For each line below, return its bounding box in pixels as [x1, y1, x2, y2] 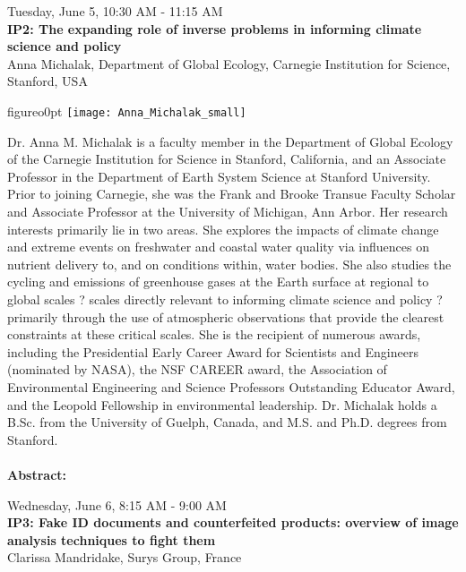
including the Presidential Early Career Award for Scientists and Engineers [7, 342, 419, 361]
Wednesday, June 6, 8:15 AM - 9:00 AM [7, 495, 227, 514]
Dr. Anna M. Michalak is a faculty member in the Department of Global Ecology [7, 132, 453, 150]
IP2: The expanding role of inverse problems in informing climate [7, 19, 422, 38]
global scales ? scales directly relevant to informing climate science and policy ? [7, 289, 443, 308]
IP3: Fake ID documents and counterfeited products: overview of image [7, 513, 459, 532]
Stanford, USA [7, 72, 88, 90]
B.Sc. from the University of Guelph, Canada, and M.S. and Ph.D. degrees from [7, 413, 447, 431]
